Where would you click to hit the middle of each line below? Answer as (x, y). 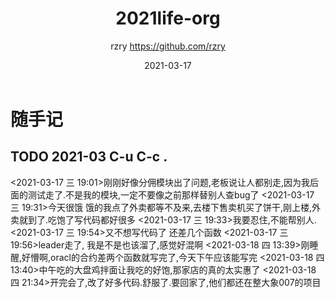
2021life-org (168, 18)
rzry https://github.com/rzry (168, 46)
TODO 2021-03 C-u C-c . (89, 157)
